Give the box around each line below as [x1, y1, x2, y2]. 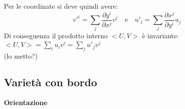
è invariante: [142, 31, 179, 41]
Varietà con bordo [4, 74, 97, 89]
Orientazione [4, 97, 48, 107]
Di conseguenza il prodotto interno [4, 31, 108, 41]
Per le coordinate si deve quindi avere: [4, 1, 118, 11]
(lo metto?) [4, 50, 38, 61]
